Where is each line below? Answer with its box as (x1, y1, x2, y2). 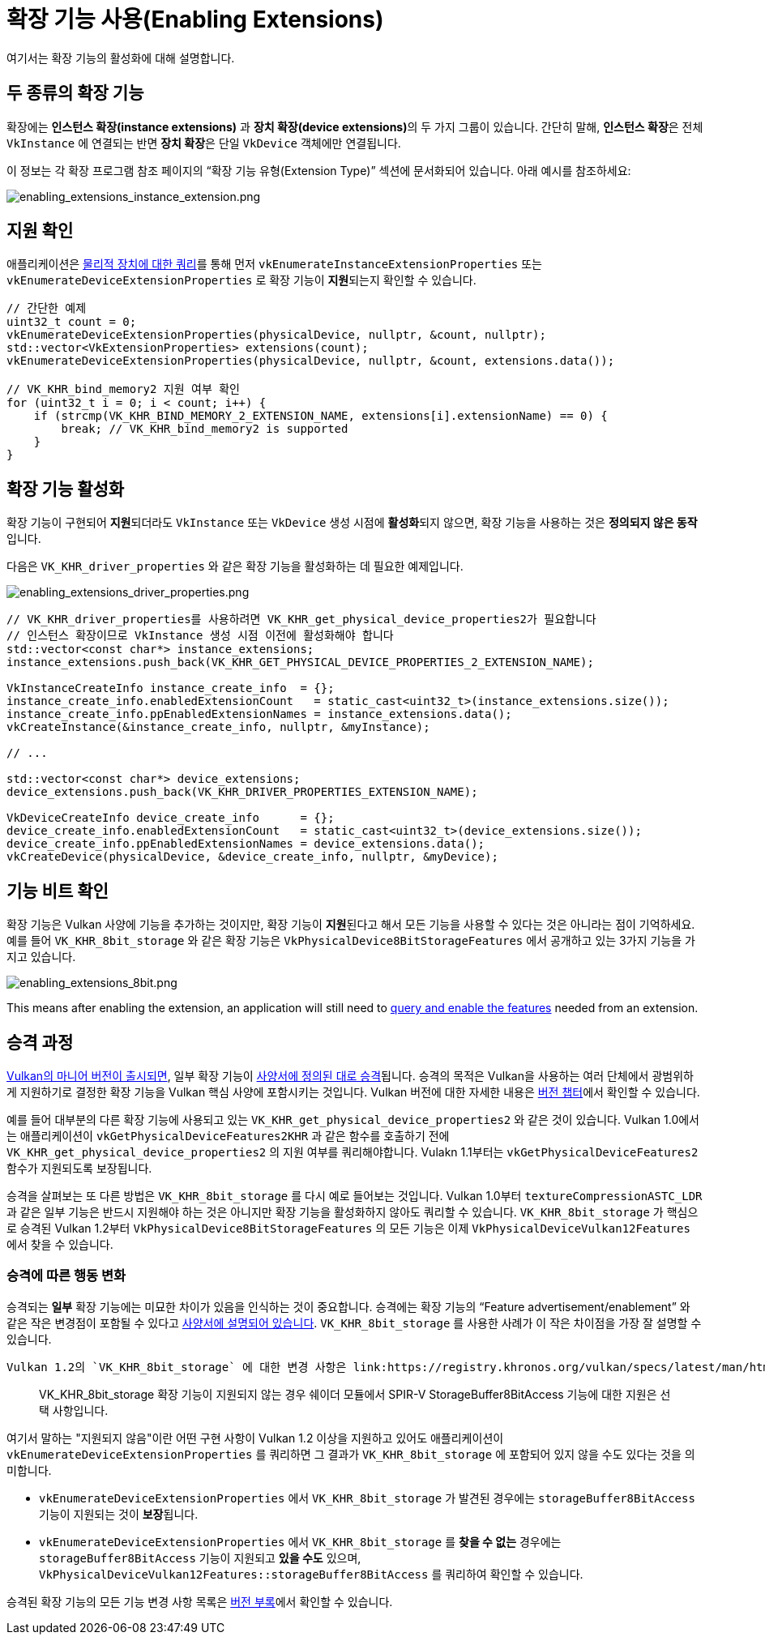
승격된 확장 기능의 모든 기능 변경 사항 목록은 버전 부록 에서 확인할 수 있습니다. (6, 1594, 393, 1609)
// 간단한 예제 (6, 301, 87, 315)
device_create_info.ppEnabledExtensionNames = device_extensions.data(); (6, 837, 485, 851)
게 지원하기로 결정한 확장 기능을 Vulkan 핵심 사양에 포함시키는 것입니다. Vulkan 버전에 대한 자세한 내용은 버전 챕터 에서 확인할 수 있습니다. (6, 1084, 700, 1099)
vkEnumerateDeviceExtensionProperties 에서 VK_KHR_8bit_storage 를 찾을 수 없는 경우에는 (39, 1534, 562, 1549)
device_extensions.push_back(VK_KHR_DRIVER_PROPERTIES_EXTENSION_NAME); (6, 785, 478, 799)
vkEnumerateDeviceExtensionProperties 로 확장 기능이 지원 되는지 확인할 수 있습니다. (6, 273, 477, 288)
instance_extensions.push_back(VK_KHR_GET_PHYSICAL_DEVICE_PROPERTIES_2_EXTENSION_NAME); (6, 656, 594, 669)
